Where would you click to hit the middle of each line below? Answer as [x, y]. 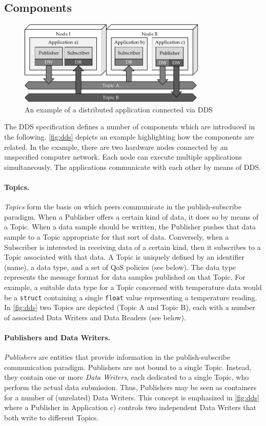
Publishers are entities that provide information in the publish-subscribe [117, 357]
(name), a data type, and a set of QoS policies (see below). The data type [120, 267]
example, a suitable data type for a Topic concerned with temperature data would [133, 287]
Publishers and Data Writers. [57, 337]
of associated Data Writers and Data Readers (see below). [95, 317]
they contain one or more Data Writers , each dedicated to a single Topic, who [127, 377]
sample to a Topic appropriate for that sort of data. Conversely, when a [117, 236]
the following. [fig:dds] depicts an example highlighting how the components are [129, 137]
